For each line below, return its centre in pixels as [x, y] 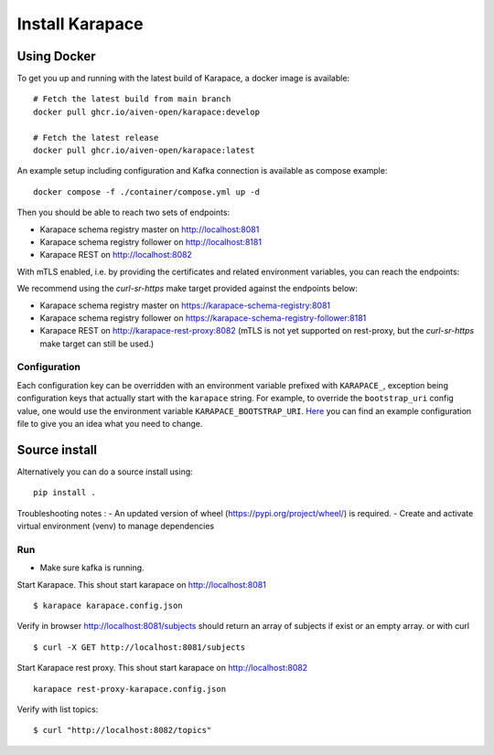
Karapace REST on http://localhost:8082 [116, 255]
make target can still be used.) [97, 344]
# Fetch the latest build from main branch [132, 99]
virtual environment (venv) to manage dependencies [116, 526]
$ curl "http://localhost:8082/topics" [123, 730]
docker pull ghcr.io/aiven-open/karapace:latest [144, 150]
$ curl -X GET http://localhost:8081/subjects [140, 647]
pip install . [64, 493]
